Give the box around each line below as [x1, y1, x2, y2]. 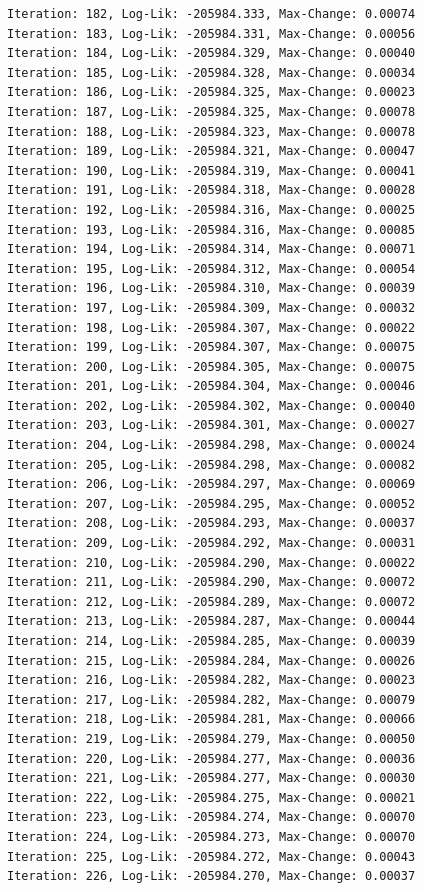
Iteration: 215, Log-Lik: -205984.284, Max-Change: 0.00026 [7, 653, 416, 668]
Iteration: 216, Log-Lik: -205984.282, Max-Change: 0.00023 [7, 673, 416, 688]
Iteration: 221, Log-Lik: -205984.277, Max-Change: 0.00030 [7, 771, 416, 786]
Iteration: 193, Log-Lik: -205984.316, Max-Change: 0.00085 [7, 222, 416, 237]
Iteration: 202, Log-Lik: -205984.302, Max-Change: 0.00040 [7, 398, 416, 413]
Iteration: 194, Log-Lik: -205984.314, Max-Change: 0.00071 [7, 242, 416, 257]
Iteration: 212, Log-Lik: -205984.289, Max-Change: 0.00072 [7, 594, 416, 609]
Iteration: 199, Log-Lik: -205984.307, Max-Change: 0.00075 [7, 340, 416, 355]
